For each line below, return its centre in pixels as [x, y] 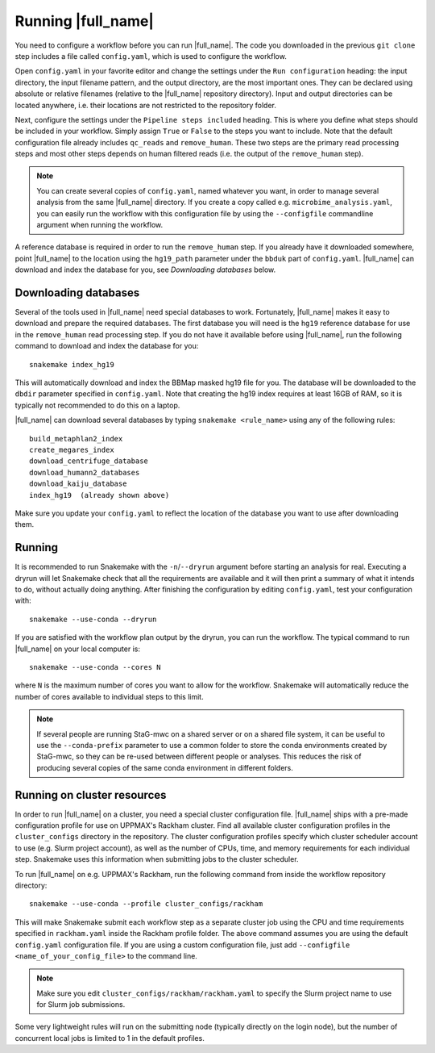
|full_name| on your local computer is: [78, 649]
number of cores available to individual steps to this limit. [110, 696]
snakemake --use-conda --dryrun [93, 619]
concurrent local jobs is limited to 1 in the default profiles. [110, 1038]
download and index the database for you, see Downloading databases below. [145, 270]
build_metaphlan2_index [76, 439]
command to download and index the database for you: [107, 346]
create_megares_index [72, 450]
